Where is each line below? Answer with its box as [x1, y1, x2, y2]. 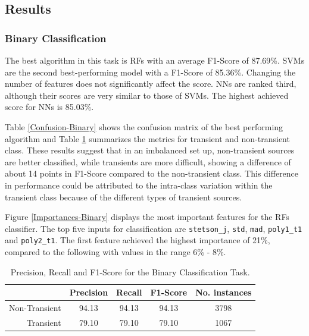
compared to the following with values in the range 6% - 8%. [5, 246, 226, 258]
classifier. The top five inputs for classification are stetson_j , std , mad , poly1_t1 [5, 222, 302, 234]
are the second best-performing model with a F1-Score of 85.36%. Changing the [5, 65, 296, 78]
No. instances [195, 286, 252, 299]
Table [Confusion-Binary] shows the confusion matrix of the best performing [5, 120, 283, 133]
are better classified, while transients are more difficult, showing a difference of [5, 155, 291, 168]
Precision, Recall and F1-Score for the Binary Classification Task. [10, 265, 250, 278]
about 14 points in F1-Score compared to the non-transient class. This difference [5, 167, 299, 180]
